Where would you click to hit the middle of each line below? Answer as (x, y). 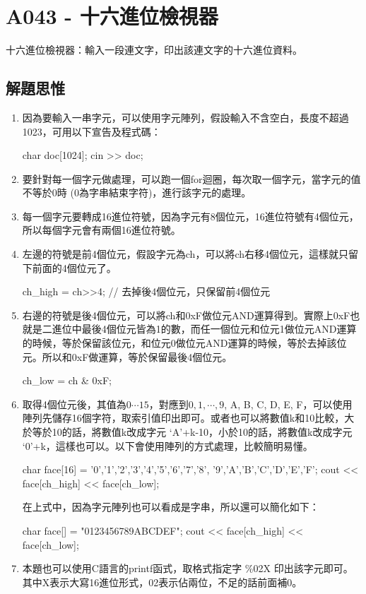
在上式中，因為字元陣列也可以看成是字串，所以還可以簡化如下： (171, 507)
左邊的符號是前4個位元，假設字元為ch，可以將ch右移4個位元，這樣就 (181, 254)
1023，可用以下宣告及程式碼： (91, 131)
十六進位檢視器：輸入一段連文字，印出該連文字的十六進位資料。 (154, 50)
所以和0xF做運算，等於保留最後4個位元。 (137, 356)
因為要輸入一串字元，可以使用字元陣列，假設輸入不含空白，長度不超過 (185, 117)
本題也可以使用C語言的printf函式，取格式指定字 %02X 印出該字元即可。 (188, 568)
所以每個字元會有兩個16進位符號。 (101, 230)
